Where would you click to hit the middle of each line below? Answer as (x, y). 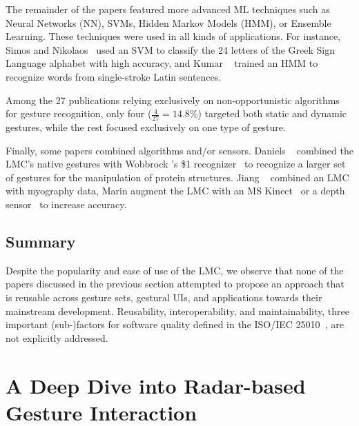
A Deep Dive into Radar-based (156, 385)
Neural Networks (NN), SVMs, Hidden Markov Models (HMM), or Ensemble (168, 22)
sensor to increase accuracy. (66, 204)
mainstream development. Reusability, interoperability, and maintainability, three (177, 311)
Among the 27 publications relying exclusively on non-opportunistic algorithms (173, 100)
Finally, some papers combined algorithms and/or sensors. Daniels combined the (179, 150)
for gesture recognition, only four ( (79, 113)
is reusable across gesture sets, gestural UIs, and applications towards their (164, 297)
